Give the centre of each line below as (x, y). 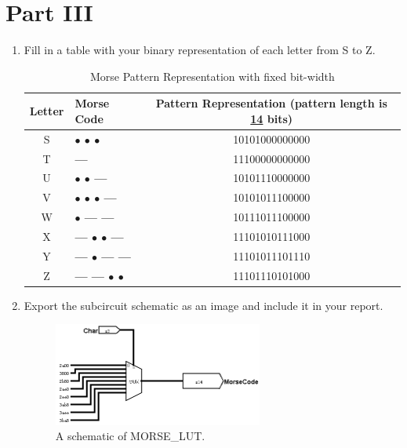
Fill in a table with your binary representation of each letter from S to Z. (200, 50)
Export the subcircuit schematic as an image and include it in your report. (203, 305)
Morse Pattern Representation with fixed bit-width (213, 76)
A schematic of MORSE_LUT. (130, 436)
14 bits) (272, 118)
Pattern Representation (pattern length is (271, 103)
